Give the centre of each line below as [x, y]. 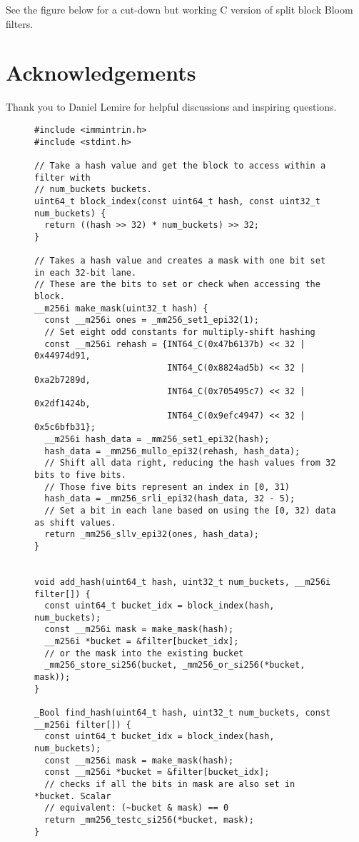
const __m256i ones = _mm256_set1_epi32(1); [152, 320]
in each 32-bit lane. [86, 272]
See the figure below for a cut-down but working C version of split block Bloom [179, 9]
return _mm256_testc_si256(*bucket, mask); [149, 820]
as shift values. [75, 522]
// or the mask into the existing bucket [144, 653]
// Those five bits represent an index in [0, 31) [167, 487]
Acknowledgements [101, 72]
